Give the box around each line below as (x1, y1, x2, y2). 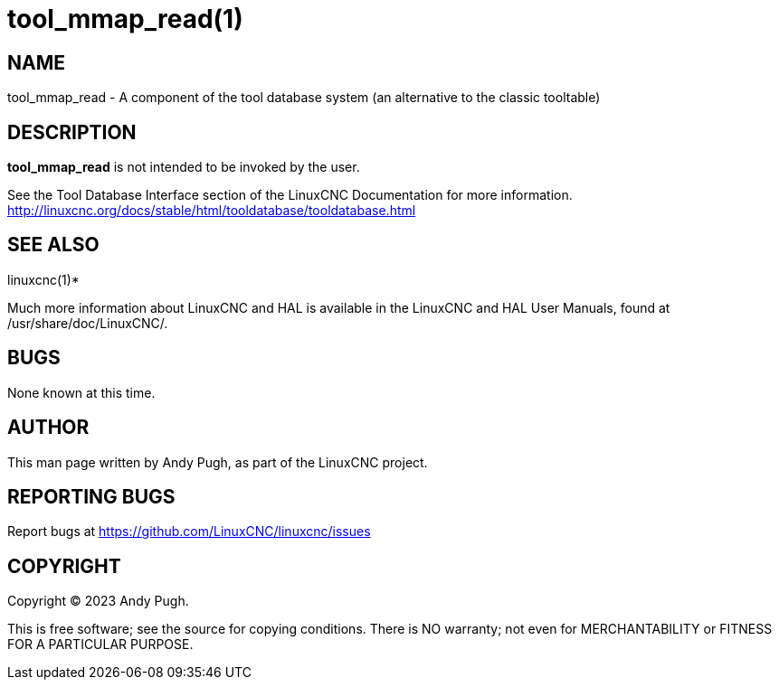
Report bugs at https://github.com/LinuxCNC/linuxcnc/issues (7, 523, 371, 540)
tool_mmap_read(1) (7, 4, 243, 34)
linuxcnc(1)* (7, 271, 80, 287)
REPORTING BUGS (7, 485, 176, 508)
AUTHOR (7, 416, 90, 439)
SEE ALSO (7, 233, 100, 257)
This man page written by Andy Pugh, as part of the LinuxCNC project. (7, 454, 428, 470)
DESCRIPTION (7, 120, 137, 144)
